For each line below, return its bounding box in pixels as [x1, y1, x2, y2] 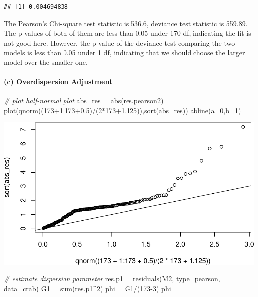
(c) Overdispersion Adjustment [4, 76, 113, 87]
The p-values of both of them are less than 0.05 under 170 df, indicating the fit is [4, 28, 251, 38]
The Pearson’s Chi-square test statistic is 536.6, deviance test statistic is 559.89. [4, 18, 248, 28]
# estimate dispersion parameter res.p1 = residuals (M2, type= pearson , [4, 273, 220, 284]
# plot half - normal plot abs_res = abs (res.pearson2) [4, 95, 164, 106]
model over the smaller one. [4, 57, 88, 67]
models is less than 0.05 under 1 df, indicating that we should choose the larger [4, 47, 245, 58]
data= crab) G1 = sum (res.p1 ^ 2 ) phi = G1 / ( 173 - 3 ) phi [4, 283, 171, 293]
